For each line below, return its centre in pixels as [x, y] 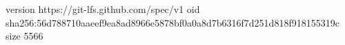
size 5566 [24, 36]
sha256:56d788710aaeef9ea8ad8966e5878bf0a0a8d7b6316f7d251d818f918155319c [172, 22]
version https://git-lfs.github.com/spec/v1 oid [103, 9]
